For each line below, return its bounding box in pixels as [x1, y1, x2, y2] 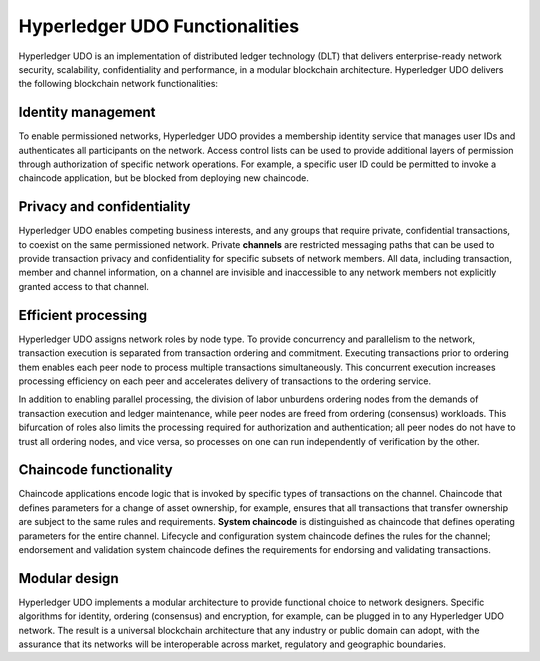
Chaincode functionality [18, 461, 174, 479]
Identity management [18, 104, 156, 121]
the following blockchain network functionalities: [18, 78, 219, 90]
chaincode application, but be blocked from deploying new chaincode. [18, 172, 309, 184]
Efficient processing [18, 306, 148, 324]
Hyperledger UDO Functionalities [18, 15, 300, 37]
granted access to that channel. [18, 280, 150, 292]
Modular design [18, 570, 119, 587]
